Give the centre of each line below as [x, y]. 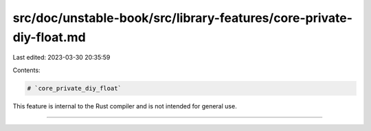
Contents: [26, 70]
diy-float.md [49, 37]
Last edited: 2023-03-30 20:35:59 [61, 58]
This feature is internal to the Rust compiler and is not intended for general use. [125, 106]
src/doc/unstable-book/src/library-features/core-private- [183, 18]
